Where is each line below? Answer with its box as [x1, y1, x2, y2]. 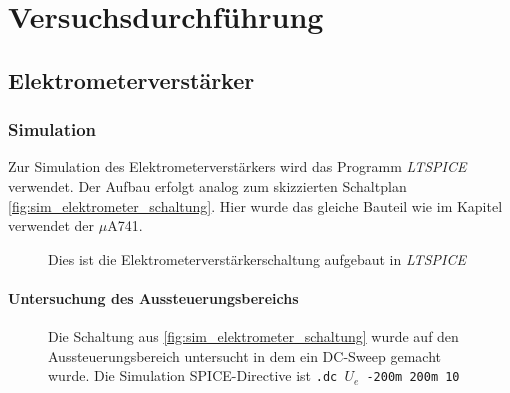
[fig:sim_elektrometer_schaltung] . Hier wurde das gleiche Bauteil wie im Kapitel [8, 195, 503, 216]
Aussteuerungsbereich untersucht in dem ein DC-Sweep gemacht [48, 345, 441, 366]
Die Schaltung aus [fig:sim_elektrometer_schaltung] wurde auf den [48, 326, 459, 347]
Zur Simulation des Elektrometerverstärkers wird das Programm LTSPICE [8, 156, 467, 177]
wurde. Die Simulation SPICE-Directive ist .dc [48, 365, 338, 386]
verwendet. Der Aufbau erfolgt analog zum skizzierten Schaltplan [8, 175, 407, 196]
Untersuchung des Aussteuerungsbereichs [8, 287, 299, 308]
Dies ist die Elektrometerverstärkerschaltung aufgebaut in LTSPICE [48, 248, 466, 269]
